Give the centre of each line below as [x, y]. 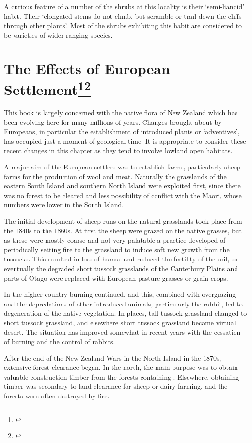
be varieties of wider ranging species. [58, 35]
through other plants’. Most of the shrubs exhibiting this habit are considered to [123, 25]
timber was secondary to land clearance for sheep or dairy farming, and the [116, 386]
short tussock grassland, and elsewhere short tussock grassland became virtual [120, 322]
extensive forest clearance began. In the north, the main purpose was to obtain [121, 367]
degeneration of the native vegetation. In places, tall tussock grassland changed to [126, 313]
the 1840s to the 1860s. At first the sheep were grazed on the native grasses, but [123, 230]
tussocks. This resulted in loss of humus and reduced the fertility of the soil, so [121, 259]
